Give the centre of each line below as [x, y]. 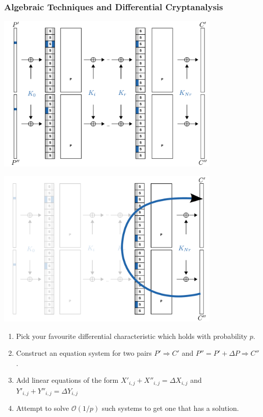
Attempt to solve [43, 408]
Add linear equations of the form [67, 380]
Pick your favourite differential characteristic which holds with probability [132, 336]
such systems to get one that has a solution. [170, 408]
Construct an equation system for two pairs [84, 353]
